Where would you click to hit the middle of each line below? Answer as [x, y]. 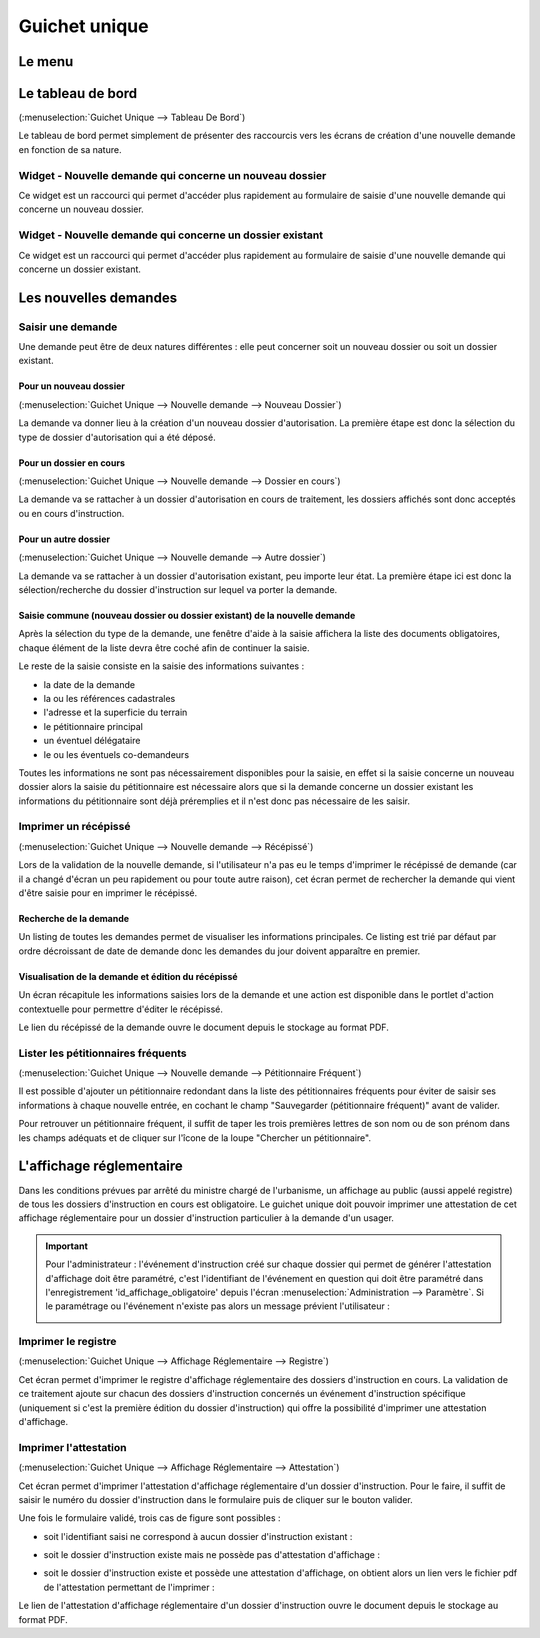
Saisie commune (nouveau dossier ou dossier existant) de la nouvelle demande [187, 615]
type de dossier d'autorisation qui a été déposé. [117, 437]
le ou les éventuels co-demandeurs [116, 754]
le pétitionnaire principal [93, 726]
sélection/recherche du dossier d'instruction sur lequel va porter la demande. [178, 589]
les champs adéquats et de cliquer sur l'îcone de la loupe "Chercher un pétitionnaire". [195, 1137]
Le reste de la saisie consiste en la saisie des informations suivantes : [161, 666]
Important [67, 1246]
